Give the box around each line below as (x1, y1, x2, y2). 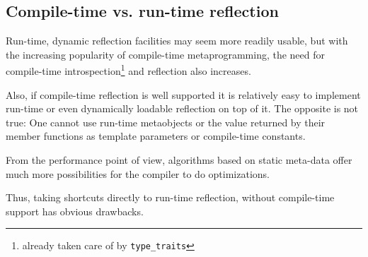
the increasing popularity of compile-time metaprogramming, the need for (6, 47, 326, 61)
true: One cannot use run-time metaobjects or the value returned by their (6, 114, 326, 129)
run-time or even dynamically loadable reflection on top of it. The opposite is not (6, 101, 359, 116)
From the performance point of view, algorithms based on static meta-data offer (6, 153, 352, 167)
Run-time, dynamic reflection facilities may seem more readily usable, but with (6, 33, 348, 48)
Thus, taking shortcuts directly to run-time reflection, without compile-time (6, 190, 335, 205)
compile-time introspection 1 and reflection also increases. (6, 61, 251, 78)
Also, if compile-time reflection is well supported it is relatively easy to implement (6, 87, 361, 102)
